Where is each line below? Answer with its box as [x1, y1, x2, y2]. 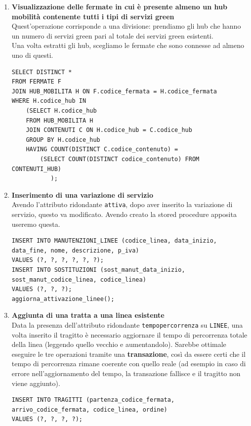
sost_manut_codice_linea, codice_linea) [11, 276, 146, 283]
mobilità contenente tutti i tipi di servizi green [11, 11, 174, 21]
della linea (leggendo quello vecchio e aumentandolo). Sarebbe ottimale [11, 339, 226, 349]
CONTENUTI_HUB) [11, 165, 62, 172]
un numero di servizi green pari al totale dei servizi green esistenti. [11, 30, 213, 41]
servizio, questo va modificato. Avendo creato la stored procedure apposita [11, 209, 237, 219]
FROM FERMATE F [11, 78, 62, 85]
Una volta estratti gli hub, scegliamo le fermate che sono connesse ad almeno [11, 40, 244, 50]
